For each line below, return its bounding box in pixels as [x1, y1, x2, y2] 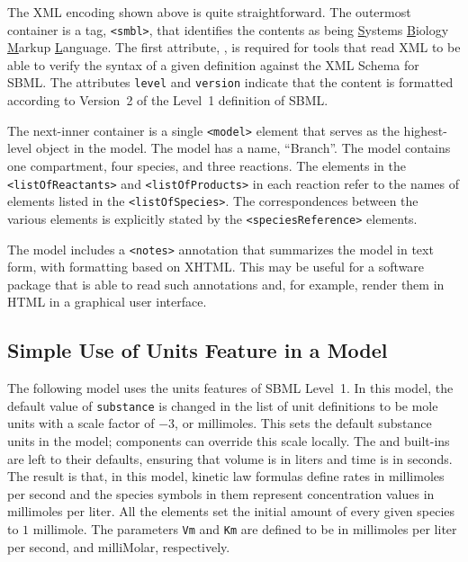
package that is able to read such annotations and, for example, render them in [7, 274, 445, 293]
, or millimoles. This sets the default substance [175, 414, 432, 433]
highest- [403, 120, 447, 139]
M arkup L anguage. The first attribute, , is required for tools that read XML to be [7, 38, 461, 57]
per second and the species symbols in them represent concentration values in [7, 484, 435, 503]
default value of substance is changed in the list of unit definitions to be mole [7, 396, 438, 415]
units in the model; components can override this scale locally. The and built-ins [7, 431, 450, 450]
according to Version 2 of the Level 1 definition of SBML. [7, 91, 328, 110]
